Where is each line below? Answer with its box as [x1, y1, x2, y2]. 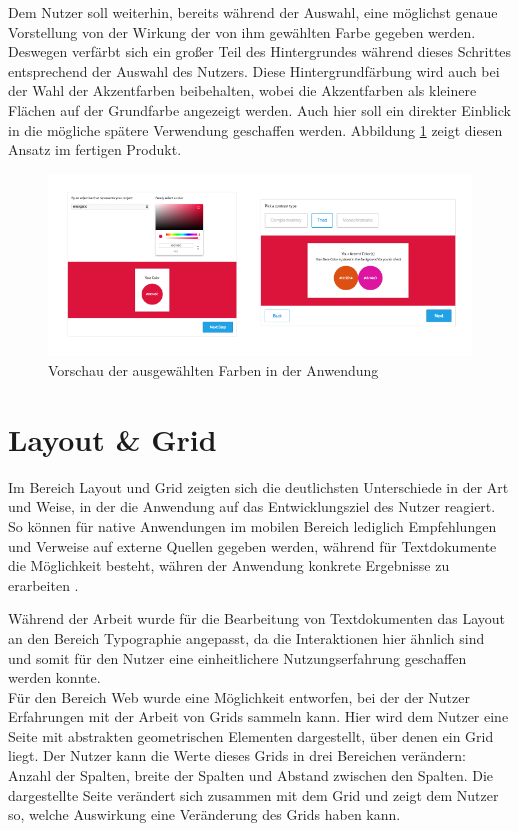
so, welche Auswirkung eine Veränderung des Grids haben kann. [8, 804, 401, 825]
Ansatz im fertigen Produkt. [8, 139, 182, 160]
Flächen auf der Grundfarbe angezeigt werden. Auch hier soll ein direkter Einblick [8, 99, 511, 120]
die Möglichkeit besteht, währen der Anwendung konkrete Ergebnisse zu [8, 555, 450, 576]
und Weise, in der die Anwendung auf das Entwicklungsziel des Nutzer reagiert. [8, 496, 496, 517]
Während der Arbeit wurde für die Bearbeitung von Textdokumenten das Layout [8, 608, 505, 629]
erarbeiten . [8, 574, 79, 595]
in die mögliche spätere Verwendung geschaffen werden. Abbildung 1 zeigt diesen [8, 119, 503, 140]
